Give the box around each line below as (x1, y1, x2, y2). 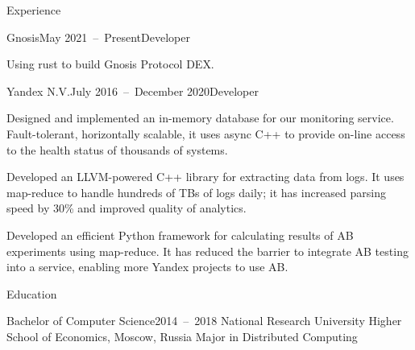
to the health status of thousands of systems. (6, 141, 228, 158)
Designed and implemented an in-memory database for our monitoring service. (6, 109, 394, 126)
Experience (6, 2, 61, 18)
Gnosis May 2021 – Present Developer (6, 28, 190, 45)
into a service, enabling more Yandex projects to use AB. (6, 258, 288, 275)
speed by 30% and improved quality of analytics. (6, 200, 247, 216)
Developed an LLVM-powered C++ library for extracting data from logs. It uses (6, 168, 405, 185)
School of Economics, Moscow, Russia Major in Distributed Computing (6, 327, 358, 344)
